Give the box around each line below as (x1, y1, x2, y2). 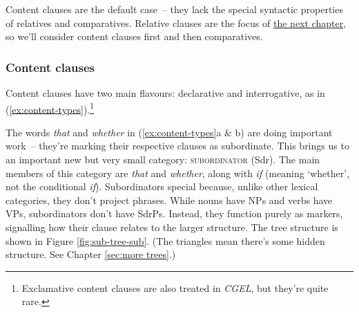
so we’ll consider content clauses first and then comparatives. (6, 29, 263, 44)
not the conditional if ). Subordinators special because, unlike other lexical (6, 179, 318, 194)
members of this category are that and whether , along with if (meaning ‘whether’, (6, 165, 350, 180)
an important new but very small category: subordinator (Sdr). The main (6, 152, 320, 167)
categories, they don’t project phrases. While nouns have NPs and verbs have (6, 192, 333, 207)
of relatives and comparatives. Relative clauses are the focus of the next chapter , (6, 15, 347, 30)
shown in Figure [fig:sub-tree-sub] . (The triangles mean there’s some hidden (6, 233, 325, 248)
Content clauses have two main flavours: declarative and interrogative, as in (6, 86, 325, 100)
